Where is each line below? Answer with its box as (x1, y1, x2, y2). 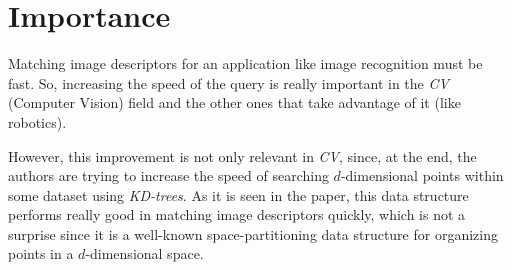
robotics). (8, 111, 67, 132)
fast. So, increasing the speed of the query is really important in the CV (8, 72, 449, 93)
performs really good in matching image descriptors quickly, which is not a (8, 204, 466, 225)
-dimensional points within (340, 165, 504, 186)
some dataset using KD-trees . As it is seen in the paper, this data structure (8, 184, 469, 205)
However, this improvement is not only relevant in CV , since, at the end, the (8, 145, 477, 166)
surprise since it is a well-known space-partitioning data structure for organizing (8, 223, 498, 244)
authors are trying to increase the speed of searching (8, 165, 329, 186)
